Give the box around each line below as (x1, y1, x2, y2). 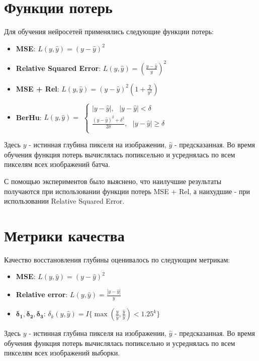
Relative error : (16, 289, 68, 300)
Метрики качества (4, 225, 125, 245)
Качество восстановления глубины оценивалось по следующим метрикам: (4, 254, 230, 264)
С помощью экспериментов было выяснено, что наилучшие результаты (4, 175, 222, 186)
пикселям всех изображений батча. (4, 159, 110, 169)
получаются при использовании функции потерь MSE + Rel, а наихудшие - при (4, 186, 250, 196)
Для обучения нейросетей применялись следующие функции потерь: (4, 26, 214, 37)
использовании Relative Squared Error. (4, 196, 125, 206)
